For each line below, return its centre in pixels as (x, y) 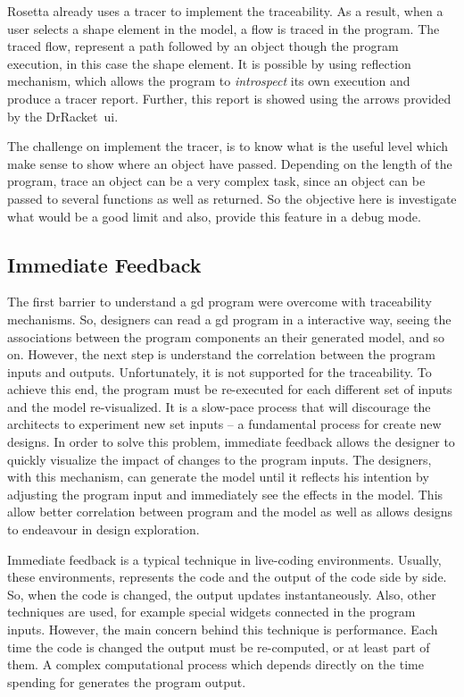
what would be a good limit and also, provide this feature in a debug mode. (214, 216)
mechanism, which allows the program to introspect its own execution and (209, 81)
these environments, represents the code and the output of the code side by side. (227, 577)
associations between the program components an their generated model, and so (226, 336)
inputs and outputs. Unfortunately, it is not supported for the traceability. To (220, 371)
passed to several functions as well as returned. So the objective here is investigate (232, 198)
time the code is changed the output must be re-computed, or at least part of (219, 647)
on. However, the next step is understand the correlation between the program (221, 354)
